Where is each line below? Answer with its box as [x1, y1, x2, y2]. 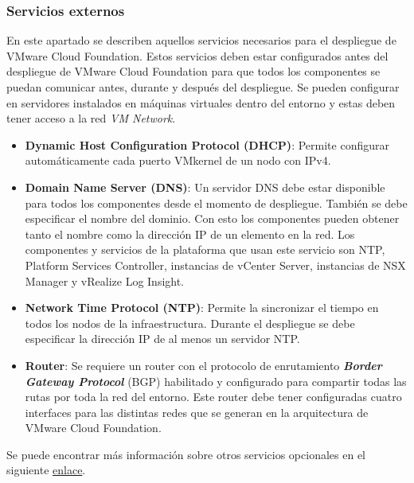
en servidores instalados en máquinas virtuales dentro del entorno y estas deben [6, 94, 396, 111]
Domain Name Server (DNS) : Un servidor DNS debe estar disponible [25, 178, 385, 195]
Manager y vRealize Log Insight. [25, 272, 185, 289]
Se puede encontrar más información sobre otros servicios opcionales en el [6, 446, 365, 462]
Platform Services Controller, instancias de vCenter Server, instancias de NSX [25, 256, 406, 273]
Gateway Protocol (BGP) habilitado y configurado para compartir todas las [25, 372, 407, 389]
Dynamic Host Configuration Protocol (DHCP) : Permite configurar [25, 136, 389, 153]
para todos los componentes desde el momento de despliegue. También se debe [25, 194, 408, 211]
